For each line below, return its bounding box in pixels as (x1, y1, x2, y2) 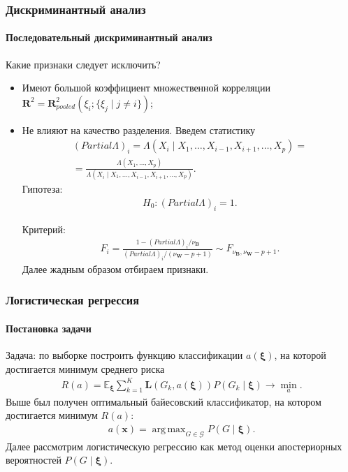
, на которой (274, 347, 326, 362)
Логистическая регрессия (6, 291, 140, 309)
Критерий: (22, 221, 66, 236)
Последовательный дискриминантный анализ (6, 30, 212, 45)
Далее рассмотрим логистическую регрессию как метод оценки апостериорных (6, 438, 342, 453)
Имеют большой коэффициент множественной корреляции (22, 80, 270, 95)
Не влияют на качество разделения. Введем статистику (22, 122, 256, 137)
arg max (152, 425, 186, 435)
